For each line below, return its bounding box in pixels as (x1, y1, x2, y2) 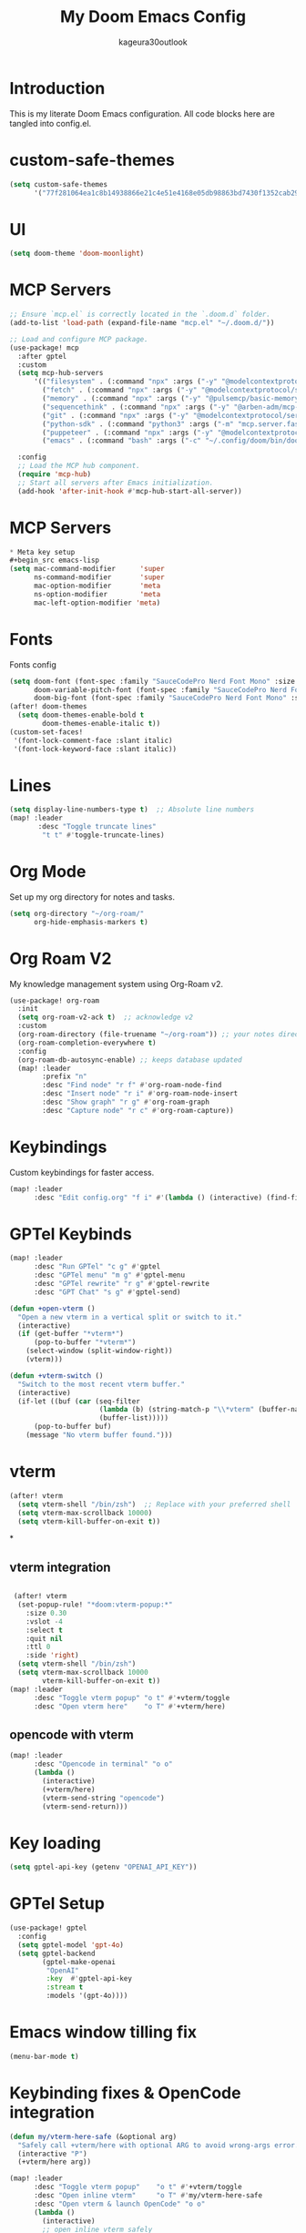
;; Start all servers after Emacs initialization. (17, 478, 214, 487)
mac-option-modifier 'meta (33, 581, 161, 591)
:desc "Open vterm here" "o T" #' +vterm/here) (33, 1701, 226, 1711)
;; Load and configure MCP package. (9, 334, 148, 343)
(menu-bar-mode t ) (9, 2052, 79, 2061)
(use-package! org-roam (9, 995, 100, 1005)
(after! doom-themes (9, 702, 88, 711)
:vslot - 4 (25, 1616, 64, 1626)
